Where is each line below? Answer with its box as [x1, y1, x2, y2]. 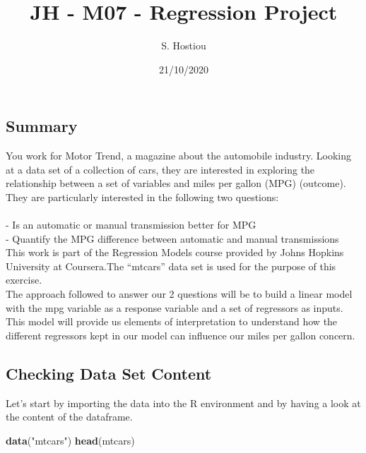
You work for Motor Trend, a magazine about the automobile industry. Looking [6, 148, 351, 163]
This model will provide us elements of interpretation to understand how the [6, 314, 338, 329]
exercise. [6, 272, 42, 287]
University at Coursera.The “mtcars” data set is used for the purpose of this [6, 258, 336, 273]
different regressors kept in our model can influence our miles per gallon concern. [6, 327, 355, 342]
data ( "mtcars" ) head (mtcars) [6, 433, 135, 447]
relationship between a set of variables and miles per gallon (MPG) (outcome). [6, 176, 346, 191]
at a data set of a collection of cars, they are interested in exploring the [6, 162, 315, 176]
